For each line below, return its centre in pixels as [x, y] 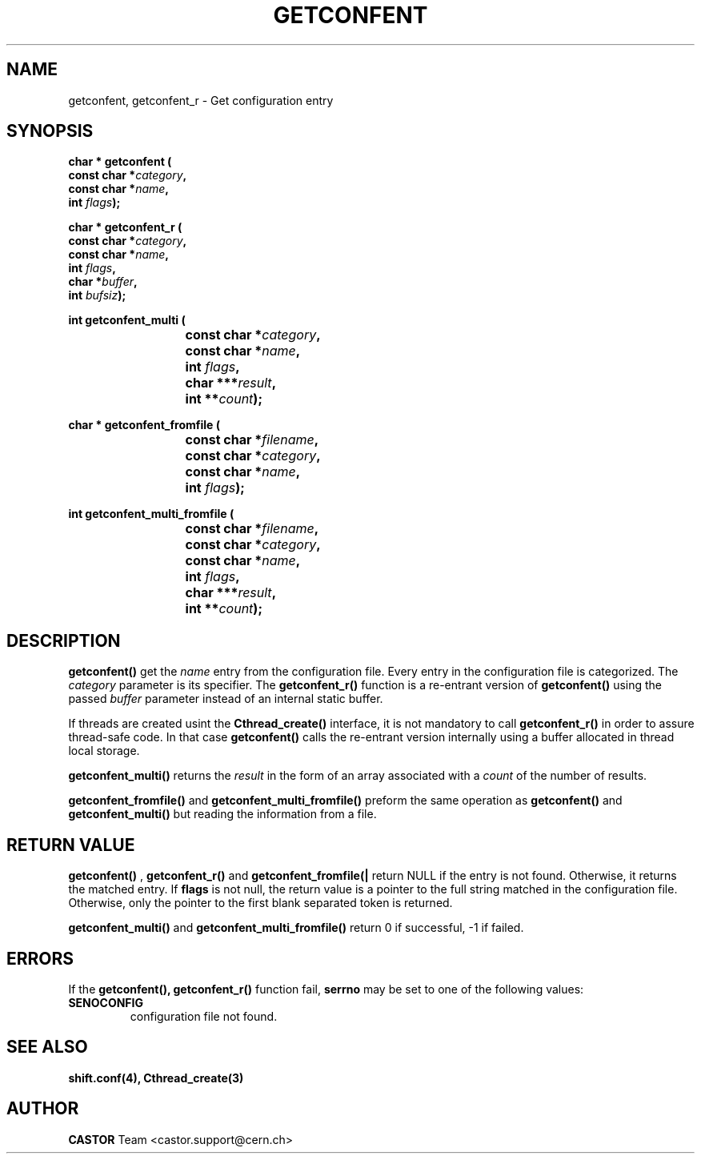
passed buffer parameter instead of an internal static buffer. [226, 699]
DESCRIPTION [64, 640]
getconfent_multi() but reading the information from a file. [222, 814]
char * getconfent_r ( [125, 227]
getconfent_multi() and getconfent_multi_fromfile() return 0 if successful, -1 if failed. [296, 928]
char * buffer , [103, 282]
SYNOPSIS [50, 131]
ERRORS [40, 958]
